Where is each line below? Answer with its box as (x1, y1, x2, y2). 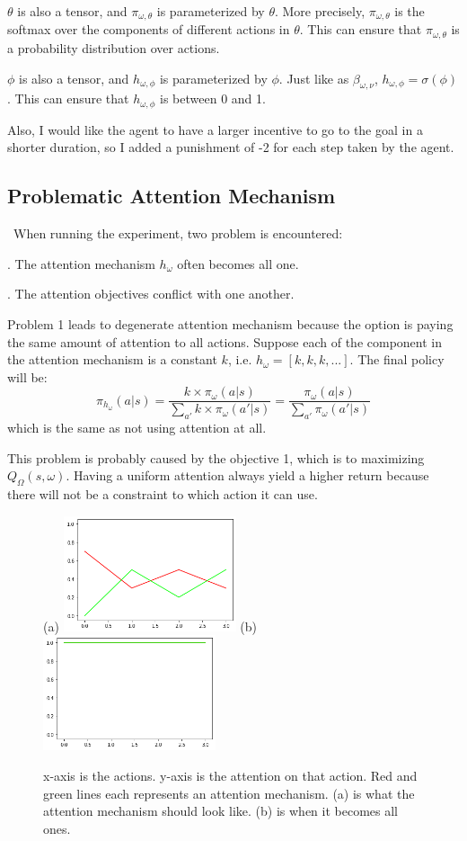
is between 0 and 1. (160, 89, 266, 108)
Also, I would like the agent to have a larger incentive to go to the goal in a (7, 120, 423, 139)
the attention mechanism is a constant (7, 350, 217, 369)
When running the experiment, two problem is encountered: (13, 224, 343, 243)
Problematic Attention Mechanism (7, 182, 336, 210)
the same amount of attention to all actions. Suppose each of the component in (7, 332, 442, 351)
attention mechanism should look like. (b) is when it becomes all (43, 801, 399, 820)
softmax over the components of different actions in (7, 20, 290, 39)
